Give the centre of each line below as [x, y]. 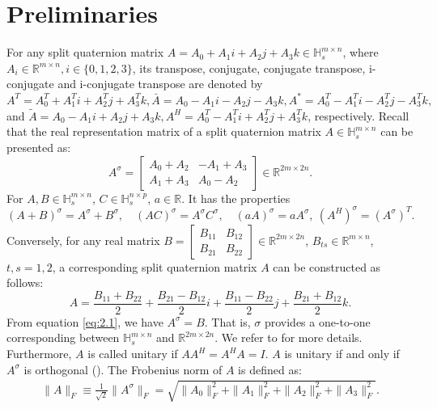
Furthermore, [39, 354]
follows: [25, 283]
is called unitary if [133, 354]
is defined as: [270, 369]
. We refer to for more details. [289, 337]
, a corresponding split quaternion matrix [155, 266]
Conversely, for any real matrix [83, 240]
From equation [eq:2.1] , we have [85, 321]
